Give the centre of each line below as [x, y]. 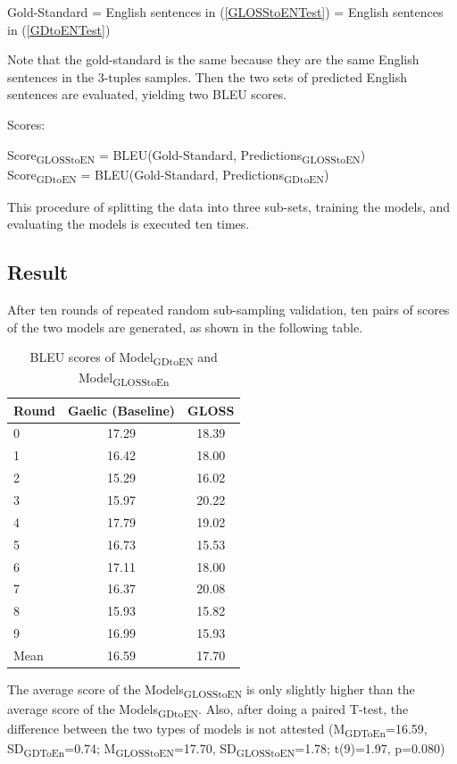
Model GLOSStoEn [124, 378]
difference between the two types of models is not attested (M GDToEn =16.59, [217, 730]
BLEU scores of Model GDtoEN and [124, 358]
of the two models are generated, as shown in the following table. [185, 327]
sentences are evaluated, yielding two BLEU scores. [147, 94]
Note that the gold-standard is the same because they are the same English [213, 59]
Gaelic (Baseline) [121, 410]
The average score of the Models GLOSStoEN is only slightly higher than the [211, 690]
